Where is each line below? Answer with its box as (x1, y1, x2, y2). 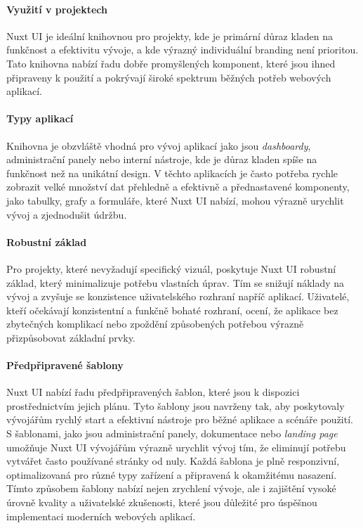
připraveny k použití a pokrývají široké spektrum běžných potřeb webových (6, 70, 331, 84)
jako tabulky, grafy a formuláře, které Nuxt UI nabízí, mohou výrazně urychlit (6, 193, 344, 207)
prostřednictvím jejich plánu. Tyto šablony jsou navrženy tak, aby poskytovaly (6, 398, 345, 413)
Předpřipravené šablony (6, 358, 124, 373)
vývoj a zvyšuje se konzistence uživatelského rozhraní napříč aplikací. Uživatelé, (6, 289, 350, 304)
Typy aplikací (6, 111, 74, 126)
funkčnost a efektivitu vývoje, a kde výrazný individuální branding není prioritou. (6, 42, 359, 57)
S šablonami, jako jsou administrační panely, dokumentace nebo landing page (6, 426, 338, 441)
